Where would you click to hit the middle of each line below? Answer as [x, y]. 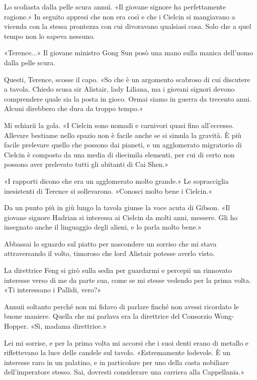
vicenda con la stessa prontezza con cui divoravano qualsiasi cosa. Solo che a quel [128, 26]
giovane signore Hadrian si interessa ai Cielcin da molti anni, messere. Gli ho [121, 217]
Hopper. [16, 326]
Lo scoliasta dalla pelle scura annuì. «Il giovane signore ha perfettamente [115, 6]
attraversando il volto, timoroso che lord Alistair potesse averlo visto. [109, 253]
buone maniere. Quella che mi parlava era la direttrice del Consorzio [108, 316]
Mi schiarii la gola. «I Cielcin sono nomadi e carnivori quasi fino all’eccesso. [119, 125]
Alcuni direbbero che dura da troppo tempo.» [74, 108]
